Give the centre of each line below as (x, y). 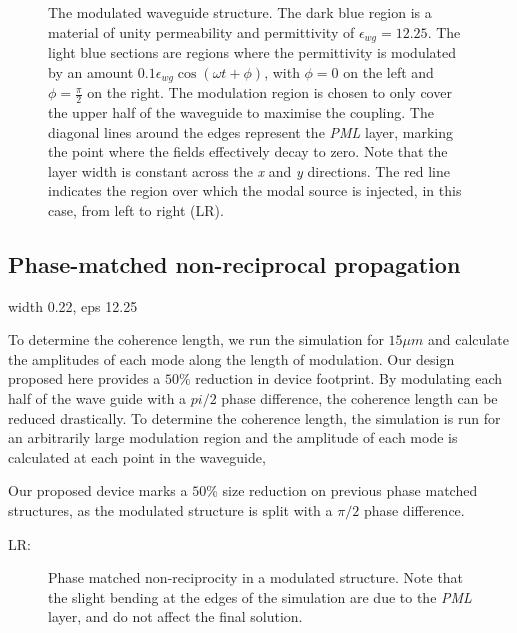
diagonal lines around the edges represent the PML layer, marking (250, 131)
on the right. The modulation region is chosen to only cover (269, 92)
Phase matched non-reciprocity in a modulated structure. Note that (256, 577)
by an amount (91, 71)
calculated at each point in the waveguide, (137, 456)
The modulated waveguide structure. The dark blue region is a (240, 12)
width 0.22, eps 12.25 (73, 305)
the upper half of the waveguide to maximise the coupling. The (241, 111)
